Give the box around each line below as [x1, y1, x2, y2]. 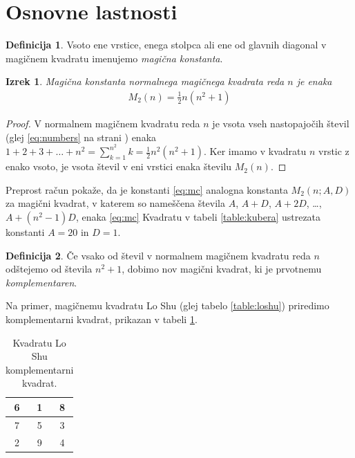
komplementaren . [6, 275, 77, 289]
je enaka [296, 74, 332, 89]
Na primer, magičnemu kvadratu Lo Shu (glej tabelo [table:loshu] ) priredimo [6, 298, 329, 313]
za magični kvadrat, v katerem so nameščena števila [6, 196, 225, 210]
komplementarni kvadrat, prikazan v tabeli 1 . [6, 311, 198, 326]
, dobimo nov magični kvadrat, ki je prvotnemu [122, 262, 322, 276]
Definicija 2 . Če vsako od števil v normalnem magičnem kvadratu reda [6, 248, 311, 262]
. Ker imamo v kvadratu [204, 144, 307, 158]
